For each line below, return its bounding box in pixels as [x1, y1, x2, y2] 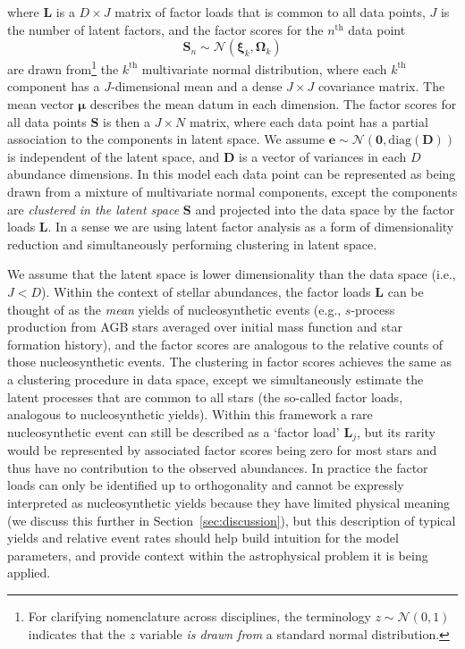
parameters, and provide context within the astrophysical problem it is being [7, 545, 428, 564]
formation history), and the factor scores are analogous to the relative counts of [7, 334, 444, 353]
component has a [7, 77, 100, 96]
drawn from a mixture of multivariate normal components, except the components [7, 182, 458, 200]
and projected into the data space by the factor [195, 199, 454, 218]
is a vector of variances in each [239, 147, 407, 165]
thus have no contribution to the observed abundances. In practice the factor [7, 458, 428, 476]
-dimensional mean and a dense [110, 77, 283, 96]
